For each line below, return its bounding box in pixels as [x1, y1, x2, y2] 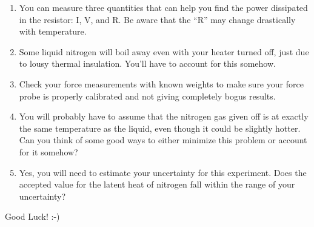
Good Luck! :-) [5, 210, 60, 223]
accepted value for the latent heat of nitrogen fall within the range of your [19, 178, 295, 191]
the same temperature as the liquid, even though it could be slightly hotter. [19, 121, 301, 134]
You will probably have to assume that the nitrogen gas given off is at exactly [19, 110, 309, 123]
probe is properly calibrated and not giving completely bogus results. [19, 89, 276, 102]
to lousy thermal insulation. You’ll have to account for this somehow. [19, 57, 276, 70]
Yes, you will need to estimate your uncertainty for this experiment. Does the [19, 166, 307, 178]
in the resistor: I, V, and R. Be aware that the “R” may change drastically [19, 13, 296, 25]
